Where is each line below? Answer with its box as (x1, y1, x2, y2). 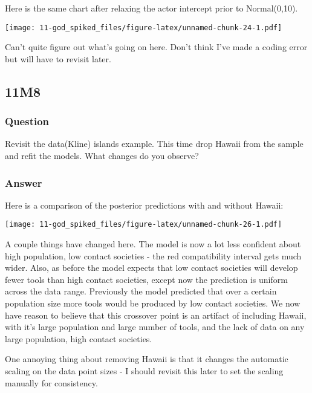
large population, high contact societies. (5, 332, 152, 345)
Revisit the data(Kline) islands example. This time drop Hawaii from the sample (5, 137, 304, 150)
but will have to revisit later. (5, 52, 111, 65)
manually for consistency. (5, 376, 98, 389)
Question (5, 114, 50, 129)
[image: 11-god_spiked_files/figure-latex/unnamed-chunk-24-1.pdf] (5, 23, 282, 32)
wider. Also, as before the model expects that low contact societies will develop (5, 261, 298, 274)
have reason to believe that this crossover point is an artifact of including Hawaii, (5, 308, 307, 321)
